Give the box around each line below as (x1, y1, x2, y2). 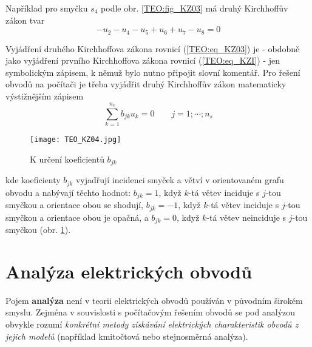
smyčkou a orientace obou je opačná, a (5, 211, 149, 223)
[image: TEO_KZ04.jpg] (30, 135, 121, 144)
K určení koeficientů (30, 152, 104, 165)
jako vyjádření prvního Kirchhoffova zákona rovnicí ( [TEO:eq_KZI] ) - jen (5, 54, 280, 67)
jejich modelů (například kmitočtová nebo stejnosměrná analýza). (5, 329, 248, 342)
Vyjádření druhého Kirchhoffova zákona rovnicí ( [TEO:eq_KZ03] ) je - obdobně (5, 42, 300, 55)
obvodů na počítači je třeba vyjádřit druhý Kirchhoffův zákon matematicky (5, 78, 287, 90)
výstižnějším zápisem (5, 90, 84, 103)
